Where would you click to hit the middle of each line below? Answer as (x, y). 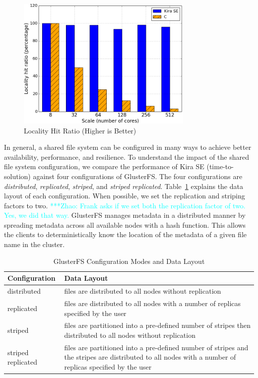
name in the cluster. (34, 244)
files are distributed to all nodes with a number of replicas (153, 303)
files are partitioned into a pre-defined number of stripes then (157, 325)
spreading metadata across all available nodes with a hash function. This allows (125, 224)
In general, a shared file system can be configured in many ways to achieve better (128, 147)
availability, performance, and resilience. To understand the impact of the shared (127, 157)
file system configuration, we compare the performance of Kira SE (104, 166)
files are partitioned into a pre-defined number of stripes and (156, 347)
